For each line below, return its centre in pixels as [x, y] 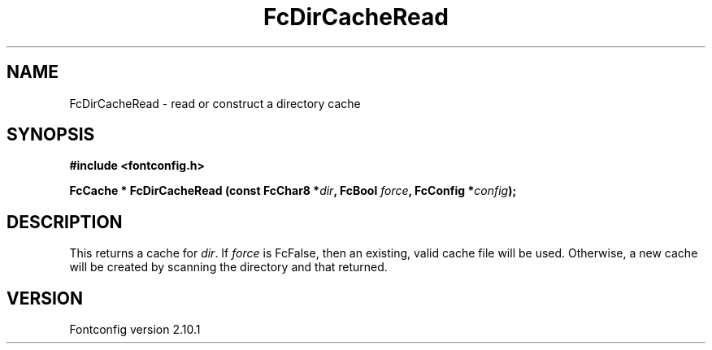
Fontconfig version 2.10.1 [135, 330]
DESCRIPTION [65, 222]
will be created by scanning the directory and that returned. [228, 267]
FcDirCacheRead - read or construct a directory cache [215, 103]
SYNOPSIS [51, 135]
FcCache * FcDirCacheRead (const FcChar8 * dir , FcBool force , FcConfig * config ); [293, 191]
